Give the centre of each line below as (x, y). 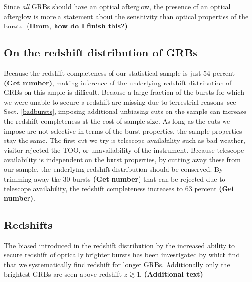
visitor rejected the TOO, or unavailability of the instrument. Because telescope (124, 150)
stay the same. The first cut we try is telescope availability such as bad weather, (125, 140)
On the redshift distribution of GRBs (101, 52)
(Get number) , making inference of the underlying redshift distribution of (118, 82)
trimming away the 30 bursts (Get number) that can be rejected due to (115, 179)
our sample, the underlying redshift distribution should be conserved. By (113, 169)
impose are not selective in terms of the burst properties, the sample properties (123, 130)
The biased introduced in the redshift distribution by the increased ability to (119, 245)
